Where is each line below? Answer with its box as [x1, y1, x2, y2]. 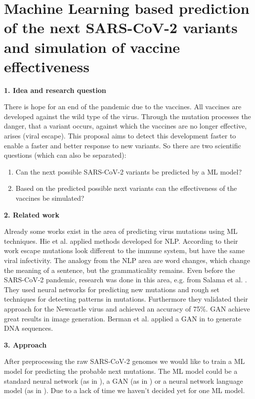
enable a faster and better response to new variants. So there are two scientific [4, 140, 241, 150]
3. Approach [4, 339, 47, 350]
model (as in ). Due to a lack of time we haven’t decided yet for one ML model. [4, 385, 245, 396]
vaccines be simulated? [15, 193, 85, 203]
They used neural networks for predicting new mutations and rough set [4, 284, 220, 294]
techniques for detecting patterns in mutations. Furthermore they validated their [4, 294, 248, 304]
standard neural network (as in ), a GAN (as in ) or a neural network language [4, 375, 243, 386]
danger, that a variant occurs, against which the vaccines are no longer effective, [4, 121, 247, 131]
